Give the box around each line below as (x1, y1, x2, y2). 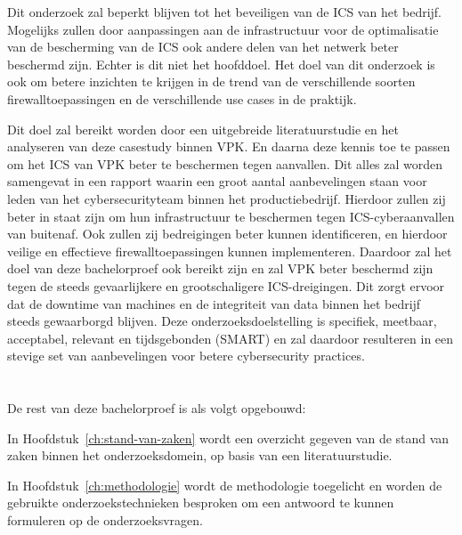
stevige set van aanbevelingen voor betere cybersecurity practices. (7, 346, 365, 365)
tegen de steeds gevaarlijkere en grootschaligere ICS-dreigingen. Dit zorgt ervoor (7, 276, 445, 295)
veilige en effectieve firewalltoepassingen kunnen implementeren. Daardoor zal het (7, 241, 452, 260)
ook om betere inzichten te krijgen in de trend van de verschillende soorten (7, 72, 416, 91)
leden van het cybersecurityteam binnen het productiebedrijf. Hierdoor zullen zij (7, 189, 446, 207)
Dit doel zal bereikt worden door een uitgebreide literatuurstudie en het (7, 119, 399, 138)
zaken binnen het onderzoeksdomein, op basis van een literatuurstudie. (7, 446, 393, 465)
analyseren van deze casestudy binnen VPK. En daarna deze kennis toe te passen (7, 137, 450, 156)
